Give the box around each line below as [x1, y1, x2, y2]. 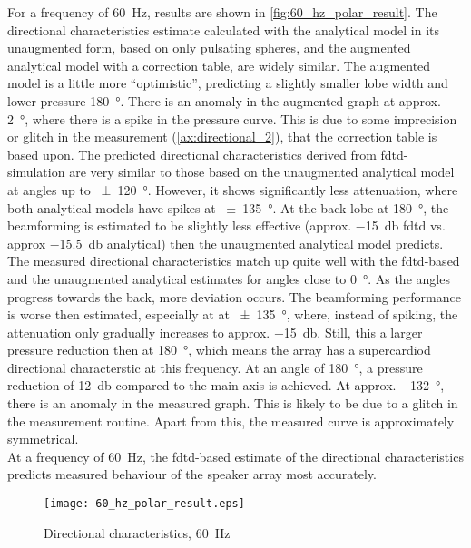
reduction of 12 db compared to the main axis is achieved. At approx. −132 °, [7, 376, 445, 395]
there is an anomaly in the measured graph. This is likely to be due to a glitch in [7, 394, 458, 413]
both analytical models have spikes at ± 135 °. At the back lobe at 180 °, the [7, 198, 449, 217]
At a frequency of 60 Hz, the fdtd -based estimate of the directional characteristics [7, 446, 464, 465]
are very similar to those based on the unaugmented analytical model [69, 162, 455, 181]
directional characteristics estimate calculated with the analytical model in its [7, 20, 440, 39]
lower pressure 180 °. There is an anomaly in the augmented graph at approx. [7, 91, 441, 110]
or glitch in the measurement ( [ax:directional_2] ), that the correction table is [7, 127, 437, 146]
